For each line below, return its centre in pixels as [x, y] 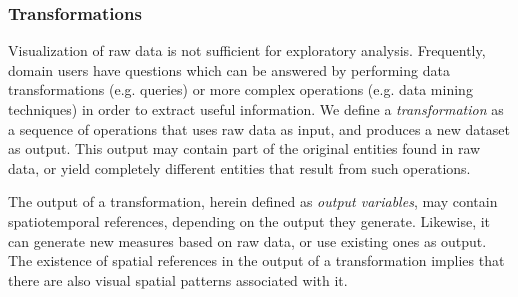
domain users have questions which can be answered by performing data [229, 69]
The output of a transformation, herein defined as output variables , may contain [253, 201]
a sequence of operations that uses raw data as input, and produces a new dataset [259, 128]
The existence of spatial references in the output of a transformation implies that [256, 260]
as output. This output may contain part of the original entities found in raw [244, 148]
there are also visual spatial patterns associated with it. [178, 279]
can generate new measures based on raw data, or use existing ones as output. [247, 240]
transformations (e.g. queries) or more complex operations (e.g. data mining [240, 89]
